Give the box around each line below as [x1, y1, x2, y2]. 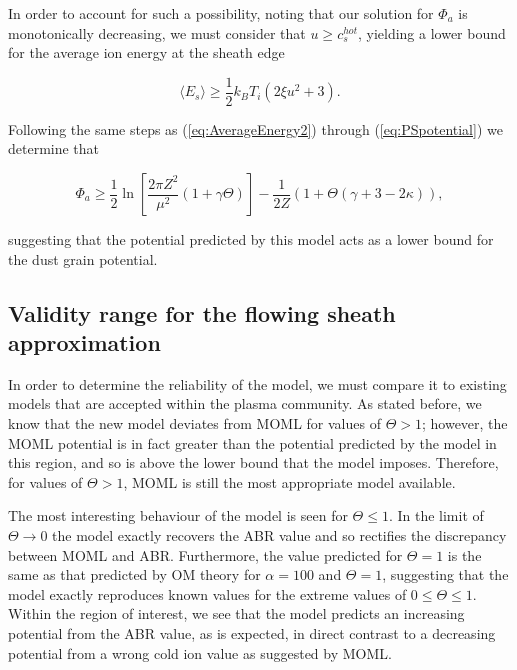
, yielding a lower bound [357, 22, 506, 43]
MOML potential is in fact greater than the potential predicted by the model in [8, 432, 497, 453]
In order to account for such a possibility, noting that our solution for [8, 3, 434, 23]
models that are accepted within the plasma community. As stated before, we [8, 393, 482, 414]
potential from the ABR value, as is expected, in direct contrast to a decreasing [8, 622, 496, 643]
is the [447, 544, 482, 565]
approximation [8, 327, 161, 357]
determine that [8, 138, 100, 159]
